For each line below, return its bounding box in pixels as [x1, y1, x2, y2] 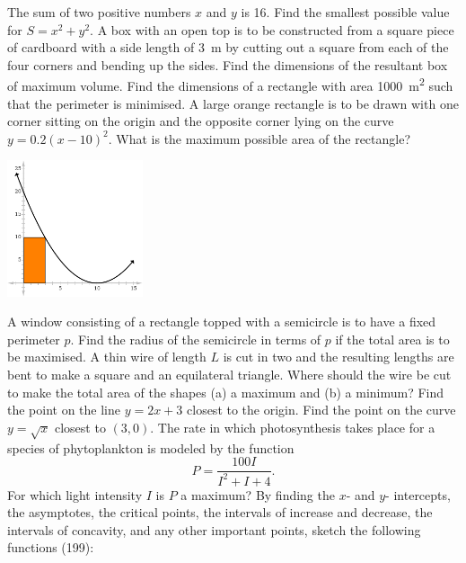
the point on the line [7, 400, 121, 419]
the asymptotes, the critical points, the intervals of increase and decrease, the [7, 503, 433, 522]
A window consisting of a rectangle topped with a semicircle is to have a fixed [7, 312, 436, 331]
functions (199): [7, 538, 94, 557]
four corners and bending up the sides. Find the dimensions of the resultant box [7, 55, 448, 74]
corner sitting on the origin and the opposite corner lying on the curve [7, 112, 394, 130]
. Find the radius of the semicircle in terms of [70, 329, 321, 348]
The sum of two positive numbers [7, 3, 191, 21]
